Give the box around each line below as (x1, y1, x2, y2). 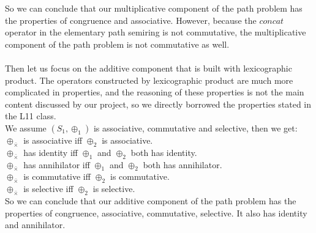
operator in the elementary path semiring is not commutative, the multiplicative (5, 26, 306, 39)
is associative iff (23, 133, 83, 146)
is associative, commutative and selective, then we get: (93, 121, 298, 134)
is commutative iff (23, 170, 91, 183)
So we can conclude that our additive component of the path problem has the (5, 194, 296, 207)
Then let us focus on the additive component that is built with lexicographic (5, 61, 292, 74)
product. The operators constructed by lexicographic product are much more (5, 73, 293, 86)
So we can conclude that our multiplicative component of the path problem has (5, 2, 303, 14)
